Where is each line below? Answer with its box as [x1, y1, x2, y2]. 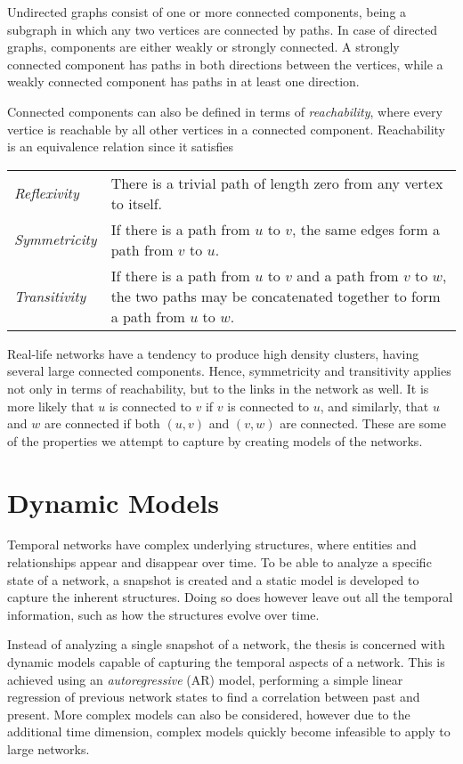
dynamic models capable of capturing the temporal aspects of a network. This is [7, 653, 445, 671]
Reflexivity [14, 183, 79, 204]
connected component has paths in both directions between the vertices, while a [7, 54, 443, 73]
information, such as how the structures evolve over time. [7, 605, 320, 623]
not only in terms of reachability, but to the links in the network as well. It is [7, 378, 429, 397]
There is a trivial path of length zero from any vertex [110, 172, 443, 193]
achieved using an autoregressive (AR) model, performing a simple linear [7, 670, 403, 688]
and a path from [296, 264, 399, 286]
